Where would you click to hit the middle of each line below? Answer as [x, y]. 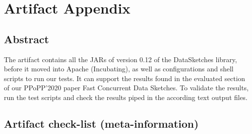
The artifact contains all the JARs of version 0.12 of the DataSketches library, [121, 59]
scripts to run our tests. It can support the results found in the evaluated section [125, 78]
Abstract [27, 39]
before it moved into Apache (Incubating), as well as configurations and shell [119, 69]
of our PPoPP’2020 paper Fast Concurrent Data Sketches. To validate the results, [126, 88]
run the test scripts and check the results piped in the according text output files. [126, 97]
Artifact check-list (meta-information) [101, 123]
